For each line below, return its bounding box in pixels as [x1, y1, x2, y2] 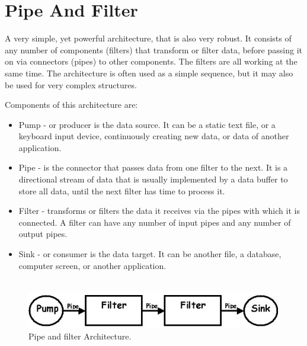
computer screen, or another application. [18, 259, 167, 271]
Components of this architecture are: [5, 98, 138, 111]
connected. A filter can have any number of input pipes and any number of [18, 216, 291, 228]
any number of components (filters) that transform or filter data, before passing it [5, 43, 302, 56]
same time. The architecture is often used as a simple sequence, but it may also [5, 66, 293, 79]
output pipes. [18, 228, 68, 240]
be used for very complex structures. [5, 78, 137, 91]
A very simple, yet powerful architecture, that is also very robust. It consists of [5, 32, 292, 44]
